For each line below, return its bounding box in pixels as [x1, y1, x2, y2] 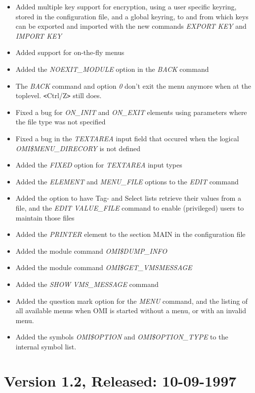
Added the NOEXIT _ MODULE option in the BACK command [15, 63, 209, 74]
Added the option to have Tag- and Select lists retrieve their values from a [15, 193, 241, 203]
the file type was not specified [15, 116, 106, 127]
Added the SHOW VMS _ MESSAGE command [15, 279, 159, 289]
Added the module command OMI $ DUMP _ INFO [15, 245, 167, 256]
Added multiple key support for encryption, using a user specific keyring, [15, 1, 237, 11]
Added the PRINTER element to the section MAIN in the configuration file [15, 229, 246, 239]
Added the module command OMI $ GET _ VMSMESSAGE [15, 262, 192, 273]
